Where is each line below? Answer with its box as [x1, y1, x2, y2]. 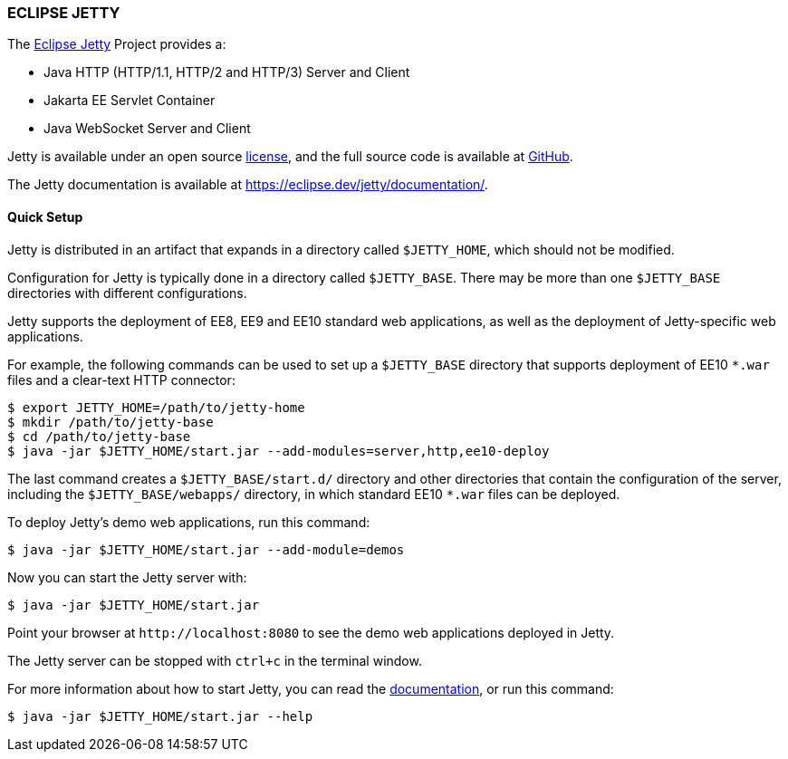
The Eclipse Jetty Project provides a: [7, 36, 226, 53]
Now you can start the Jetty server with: [7, 569, 247, 585]
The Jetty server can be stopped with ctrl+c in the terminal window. [7, 652, 422, 668]
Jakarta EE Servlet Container [43, 92, 216, 109]
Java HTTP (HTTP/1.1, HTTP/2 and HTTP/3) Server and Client [43, 64, 410, 81]
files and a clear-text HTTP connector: [7, 371, 235, 388]
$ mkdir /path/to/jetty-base [7, 414, 214, 429]
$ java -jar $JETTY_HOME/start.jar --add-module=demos [7, 542, 405, 557]
